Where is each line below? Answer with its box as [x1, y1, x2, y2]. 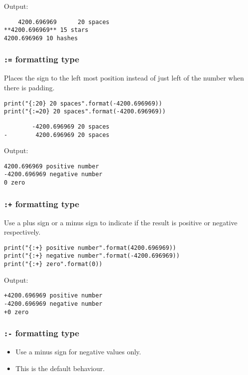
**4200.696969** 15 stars [4, 27, 88, 34]
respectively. [4, 227, 41, 237]
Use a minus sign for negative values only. [15, 347, 141, 356]
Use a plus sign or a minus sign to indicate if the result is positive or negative [4, 217, 238, 227]
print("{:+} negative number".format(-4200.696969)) [4, 252, 180, 260]
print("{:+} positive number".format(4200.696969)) [4, 244, 176, 251]
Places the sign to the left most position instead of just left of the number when [4, 73, 244, 83]
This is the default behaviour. [15, 363, 105, 373]
